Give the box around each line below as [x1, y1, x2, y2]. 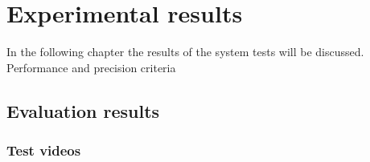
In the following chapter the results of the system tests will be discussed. [6, 43, 364, 60]
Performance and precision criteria [6, 59, 176, 75]
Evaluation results [6, 98, 160, 123]
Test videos [6, 140, 81, 160]
